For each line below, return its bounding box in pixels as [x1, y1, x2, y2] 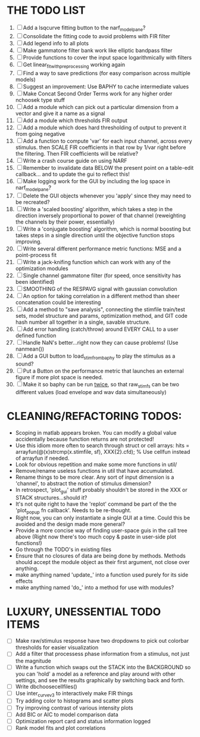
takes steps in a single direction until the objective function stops [15, 232, 175, 239]
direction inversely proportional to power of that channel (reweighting [15, 212, 186, 219]
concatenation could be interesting [15, 299, 101, 306]
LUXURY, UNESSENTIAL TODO [7, 605, 161, 618]
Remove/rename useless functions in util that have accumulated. [15, 467, 174, 474]
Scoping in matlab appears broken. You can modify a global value [15, 429, 177, 436]
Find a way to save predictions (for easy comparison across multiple [23, 69, 191, 76]
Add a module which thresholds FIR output [23, 117, 127, 124]
